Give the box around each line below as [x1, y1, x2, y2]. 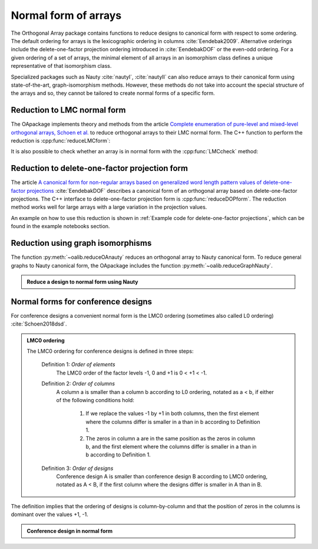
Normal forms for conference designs [11, 297, 153, 307]
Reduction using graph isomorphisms [11, 238, 152, 248]
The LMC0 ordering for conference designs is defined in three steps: [26, 347, 194, 354]
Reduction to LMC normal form [11, 105, 126, 115]
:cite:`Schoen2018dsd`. [11, 320, 67, 327]
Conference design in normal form [26, 527, 113, 534]
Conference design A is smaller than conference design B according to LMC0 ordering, [56, 473, 268, 480]
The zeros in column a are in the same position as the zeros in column [85, 435, 256, 442]
